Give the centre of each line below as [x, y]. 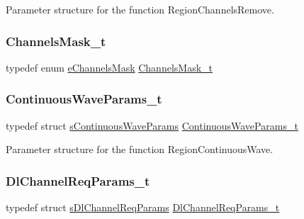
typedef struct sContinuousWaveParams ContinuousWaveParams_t [152, 125]
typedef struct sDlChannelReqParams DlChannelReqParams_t [143, 207]
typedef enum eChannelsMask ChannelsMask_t [109, 67]
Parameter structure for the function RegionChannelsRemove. [140, 9]
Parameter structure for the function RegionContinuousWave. [140, 149]
